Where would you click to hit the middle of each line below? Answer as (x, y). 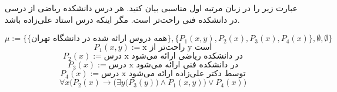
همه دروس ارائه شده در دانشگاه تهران (99, 39)
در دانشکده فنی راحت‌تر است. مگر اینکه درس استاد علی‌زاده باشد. (122, 19)
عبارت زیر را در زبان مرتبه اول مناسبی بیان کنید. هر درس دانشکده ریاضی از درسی (151, 8)
